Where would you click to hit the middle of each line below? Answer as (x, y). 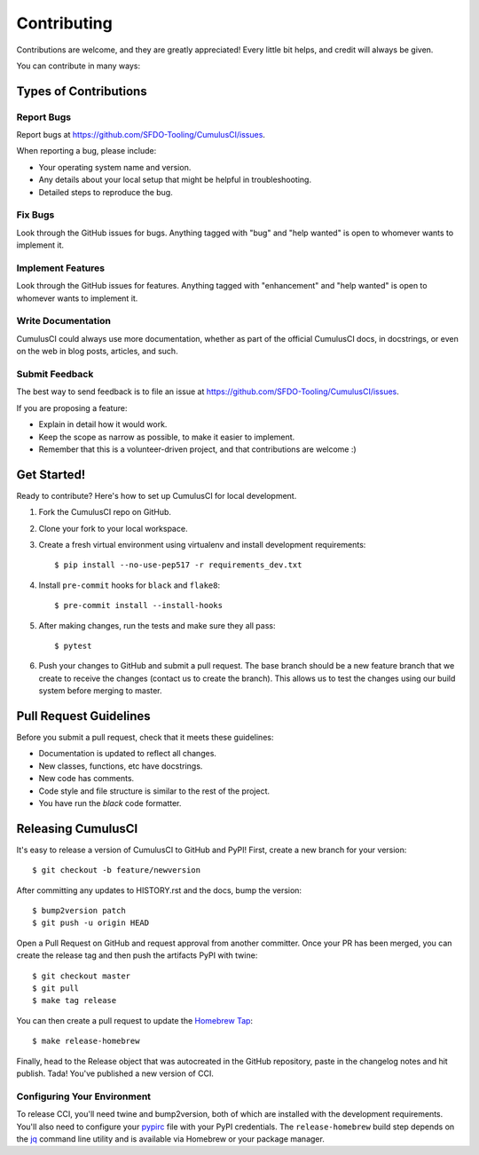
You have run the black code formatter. (110, 803)
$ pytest (73, 645)
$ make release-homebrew (86, 1041)
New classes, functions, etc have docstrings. (121, 766)
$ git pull (56, 989)
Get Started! (51, 475)
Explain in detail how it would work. (103, 424)
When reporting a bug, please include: (86, 151)
